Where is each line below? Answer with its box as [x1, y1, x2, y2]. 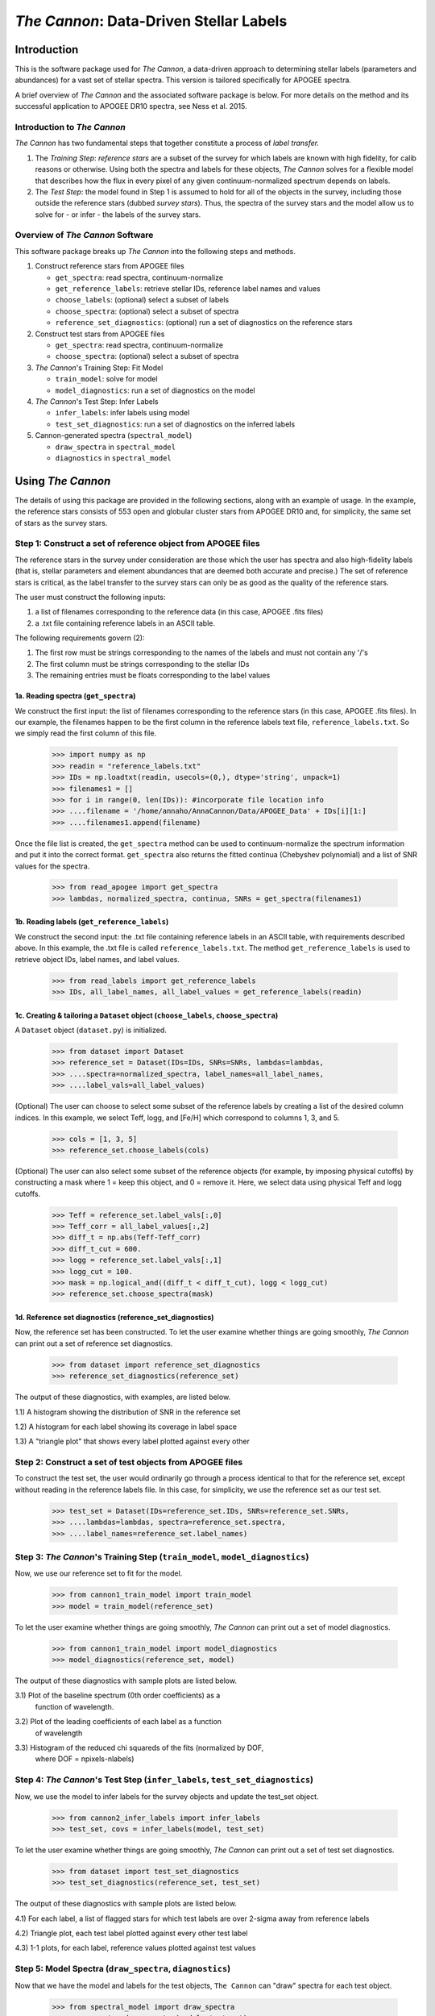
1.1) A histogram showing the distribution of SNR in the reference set [14, 1407, 241, 1417]
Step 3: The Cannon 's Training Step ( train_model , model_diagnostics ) [14, 1551, 309, 1562]
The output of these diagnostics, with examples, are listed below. [14, 1392, 231, 1402]
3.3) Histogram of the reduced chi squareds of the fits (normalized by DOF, [14, 1743, 264, 1752]
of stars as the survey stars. [14, 518, 108, 527]
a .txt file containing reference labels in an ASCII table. [35, 618, 215, 628]
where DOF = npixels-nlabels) [35, 1754, 135, 1764]
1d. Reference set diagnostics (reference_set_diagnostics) [14, 1312, 214, 1322]
